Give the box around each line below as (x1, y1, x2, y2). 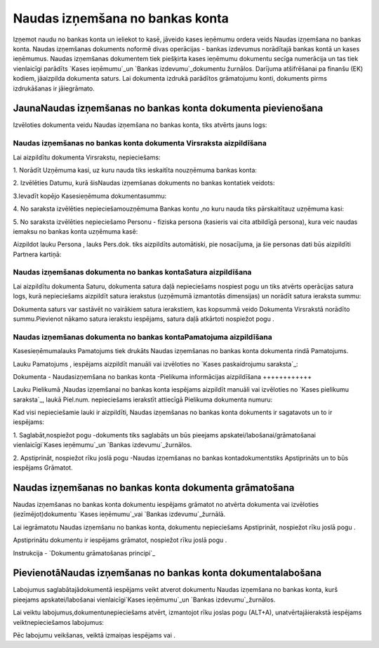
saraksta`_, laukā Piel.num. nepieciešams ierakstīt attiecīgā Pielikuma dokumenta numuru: (13, 395, 273, 404)
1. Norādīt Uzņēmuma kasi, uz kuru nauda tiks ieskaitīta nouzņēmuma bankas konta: (13, 166, 258, 174)
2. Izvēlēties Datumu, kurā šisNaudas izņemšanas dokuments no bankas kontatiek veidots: (13, 179, 275, 187)
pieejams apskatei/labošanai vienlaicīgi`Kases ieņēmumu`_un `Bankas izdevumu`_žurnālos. (13, 595, 276, 604)
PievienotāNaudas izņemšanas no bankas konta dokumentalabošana (13, 567, 322, 579)
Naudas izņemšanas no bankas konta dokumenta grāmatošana (13, 482, 295, 494)
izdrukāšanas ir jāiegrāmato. (13, 84, 95, 93)
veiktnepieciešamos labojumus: (13, 618, 105, 626)
